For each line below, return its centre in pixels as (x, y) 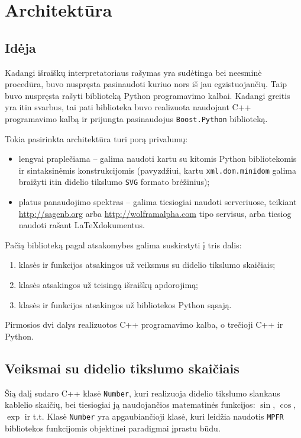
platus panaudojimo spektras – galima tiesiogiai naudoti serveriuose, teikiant (158, 202)
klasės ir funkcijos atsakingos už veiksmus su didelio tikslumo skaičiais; (147, 265)
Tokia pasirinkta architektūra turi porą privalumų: (96, 138)
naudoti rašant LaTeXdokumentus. (82, 225)
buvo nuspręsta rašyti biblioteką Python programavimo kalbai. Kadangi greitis (148, 95)
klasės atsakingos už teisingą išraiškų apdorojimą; (108, 285)
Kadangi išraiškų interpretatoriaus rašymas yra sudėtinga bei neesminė (133, 72)
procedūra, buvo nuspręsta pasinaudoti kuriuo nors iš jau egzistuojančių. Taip (146, 84)
